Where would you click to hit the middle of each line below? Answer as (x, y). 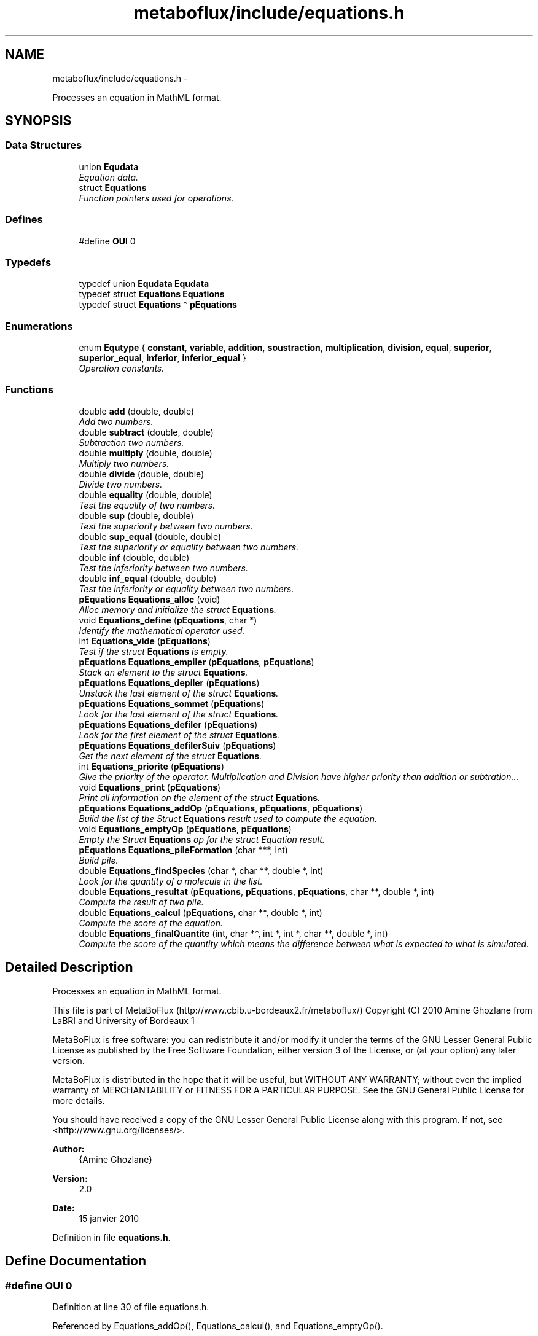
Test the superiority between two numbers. (166, 526)
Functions (29, 390)
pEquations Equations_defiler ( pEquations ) (168, 724)
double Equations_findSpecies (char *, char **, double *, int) (201, 870)
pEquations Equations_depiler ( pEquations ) (169, 682)
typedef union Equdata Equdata (144, 284)
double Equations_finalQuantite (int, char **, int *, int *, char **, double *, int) (233, 933)
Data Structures (44, 145)
